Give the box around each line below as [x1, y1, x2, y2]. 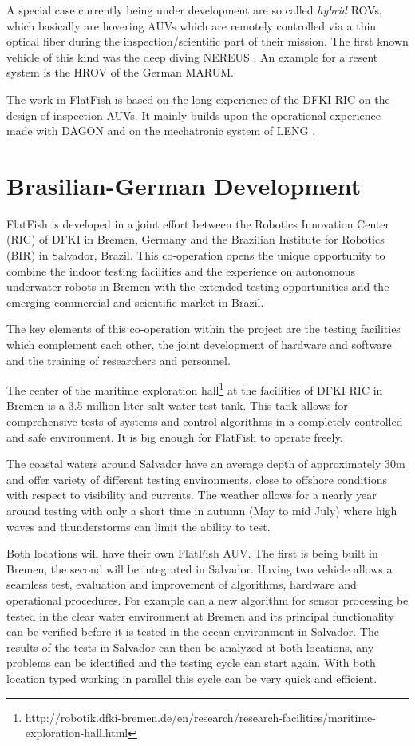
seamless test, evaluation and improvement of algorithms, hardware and [6, 576, 357, 593]
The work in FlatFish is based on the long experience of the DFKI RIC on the [6, 90, 390, 107]
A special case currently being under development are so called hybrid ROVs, [6, 2, 382, 18]
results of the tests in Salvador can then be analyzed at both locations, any [6, 638, 374, 655]
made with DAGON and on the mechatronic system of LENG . [6, 122, 316, 139]
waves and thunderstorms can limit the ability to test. [6, 518, 271, 534]
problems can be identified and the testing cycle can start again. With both [6, 654, 376, 671]
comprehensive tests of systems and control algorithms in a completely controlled [6, 413, 403, 430]
